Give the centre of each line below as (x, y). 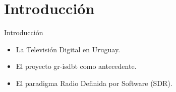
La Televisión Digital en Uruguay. (68, 49)
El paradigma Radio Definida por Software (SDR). (94, 83)
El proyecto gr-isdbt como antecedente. (76, 66)
